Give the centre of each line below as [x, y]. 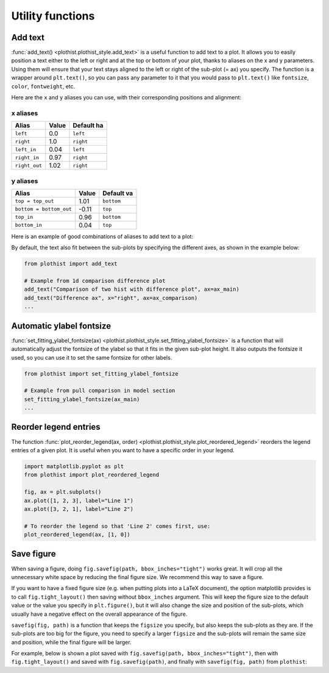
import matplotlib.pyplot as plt [74, 466]
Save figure [34, 554]
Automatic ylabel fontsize [61, 326]
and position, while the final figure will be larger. [71, 642]
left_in [26, 149]
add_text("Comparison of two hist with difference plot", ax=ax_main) [132, 289]
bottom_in [29, 225]
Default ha [88, 126]
